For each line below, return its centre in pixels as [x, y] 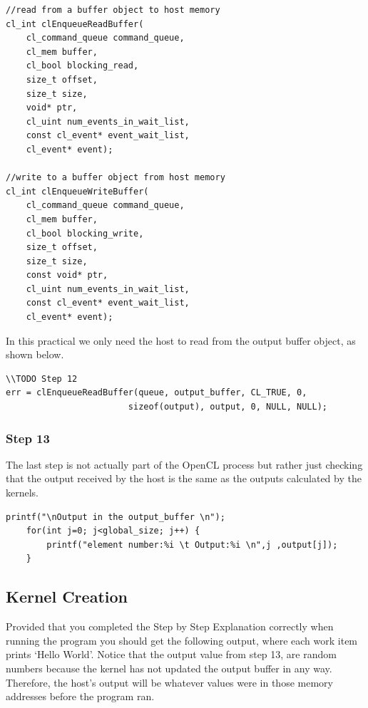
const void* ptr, [67, 275]
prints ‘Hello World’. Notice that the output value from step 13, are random [171, 654]
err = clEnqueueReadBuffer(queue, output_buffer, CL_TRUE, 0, [157, 393]
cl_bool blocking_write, [85, 233]
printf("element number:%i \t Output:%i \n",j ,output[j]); [192, 545]
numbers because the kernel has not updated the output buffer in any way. [169, 668]
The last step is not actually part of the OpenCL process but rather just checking [184, 464]
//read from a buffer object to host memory [113, 10]
